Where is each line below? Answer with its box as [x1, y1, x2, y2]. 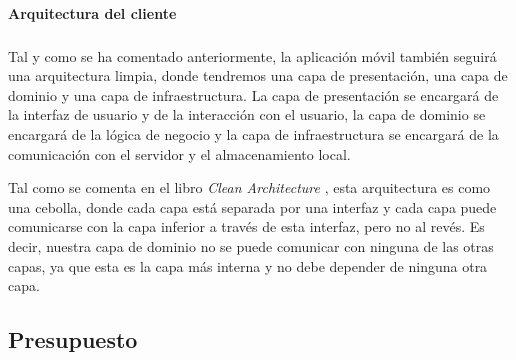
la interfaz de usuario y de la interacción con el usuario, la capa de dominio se [8, 104, 486, 125]
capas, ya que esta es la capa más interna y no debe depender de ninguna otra [8, 255, 488, 276]
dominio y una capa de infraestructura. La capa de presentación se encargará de [8, 84, 499, 105]
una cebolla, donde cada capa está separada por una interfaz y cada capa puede [8, 196, 497, 217]
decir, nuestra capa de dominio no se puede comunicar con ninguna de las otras [8, 235, 494, 256]
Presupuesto [8, 324, 138, 355]
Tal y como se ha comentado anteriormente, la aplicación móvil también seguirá [8, 45, 497, 66]
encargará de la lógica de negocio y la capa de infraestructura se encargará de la [8, 123, 499, 144]
